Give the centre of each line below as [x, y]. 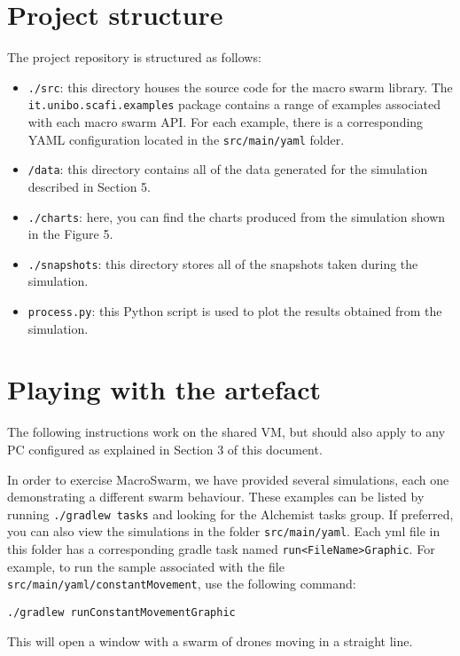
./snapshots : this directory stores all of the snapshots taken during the [223, 263]
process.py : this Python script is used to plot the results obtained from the [235, 311]
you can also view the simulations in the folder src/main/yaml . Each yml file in [224, 531]
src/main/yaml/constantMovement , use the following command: [182, 584]
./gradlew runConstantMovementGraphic [121, 613]
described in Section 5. [89, 186]
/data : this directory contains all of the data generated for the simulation [228, 169]
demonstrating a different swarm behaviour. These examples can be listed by [216, 497]
